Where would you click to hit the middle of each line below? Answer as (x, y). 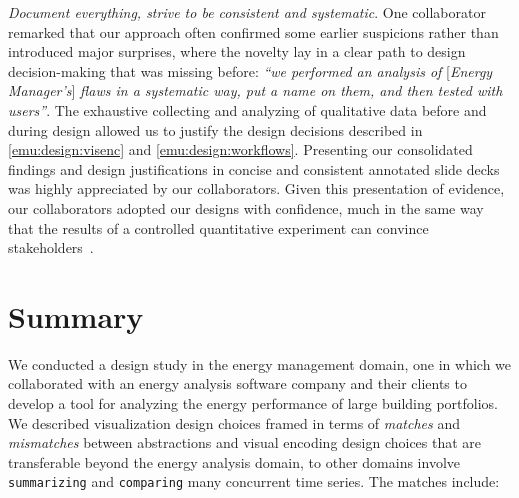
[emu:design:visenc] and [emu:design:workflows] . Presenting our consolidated (240, 149)
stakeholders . (51, 247)
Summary (76, 315)
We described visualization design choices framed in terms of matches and (234, 422)
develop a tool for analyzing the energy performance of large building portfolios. (253, 403)
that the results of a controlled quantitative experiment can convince (218, 227)
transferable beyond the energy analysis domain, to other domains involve (234, 461)
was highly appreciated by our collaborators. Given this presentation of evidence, (256, 188)
